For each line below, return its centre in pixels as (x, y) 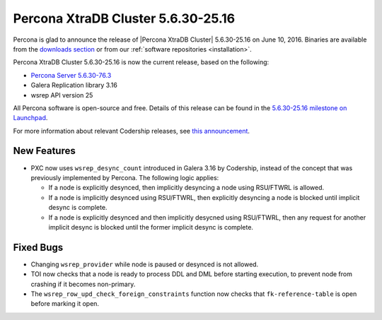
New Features (44, 151)
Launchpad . (30, 118)
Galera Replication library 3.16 (74, 85)
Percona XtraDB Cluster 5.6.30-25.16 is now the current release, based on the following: (141, 62)
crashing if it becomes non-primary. (83, 284)
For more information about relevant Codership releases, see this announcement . (132, 131)
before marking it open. (65, 304)
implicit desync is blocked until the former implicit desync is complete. (151, 227)
